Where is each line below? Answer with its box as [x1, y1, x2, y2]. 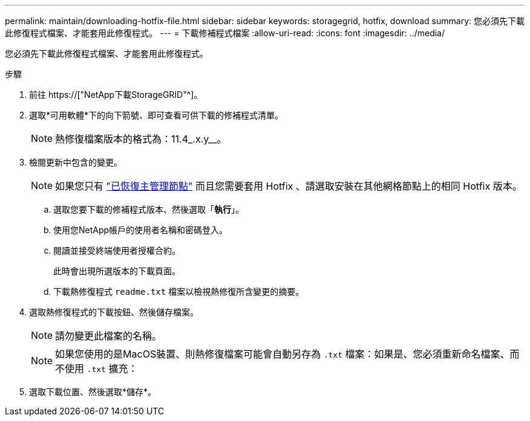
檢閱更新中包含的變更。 [29, 157, 122, 167]
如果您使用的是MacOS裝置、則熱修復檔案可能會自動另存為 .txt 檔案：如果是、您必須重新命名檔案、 [55, 348, 510, 360]
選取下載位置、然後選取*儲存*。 [29, 387, 157, 397]
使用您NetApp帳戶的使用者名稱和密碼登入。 [53, 225, 228, 235]
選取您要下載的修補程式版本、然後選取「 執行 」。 [53, 204, 244, 214]
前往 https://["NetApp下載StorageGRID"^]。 [29, 89, 203, 100]
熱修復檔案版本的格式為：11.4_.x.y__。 [55, 133, 227, 145]
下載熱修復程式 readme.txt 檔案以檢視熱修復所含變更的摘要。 [53, 286, 304, 297]
